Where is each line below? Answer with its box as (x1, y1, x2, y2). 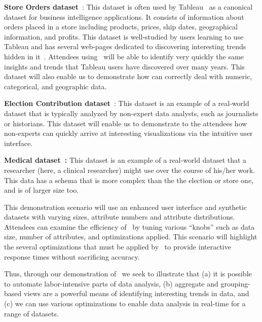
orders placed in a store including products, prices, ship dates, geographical (4, 21, 238, 32)
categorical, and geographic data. (4, 81, 107, 91)
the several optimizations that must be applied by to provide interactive (4, 241, 231, 252)
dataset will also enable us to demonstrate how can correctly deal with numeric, (4, 71, 252, 82)
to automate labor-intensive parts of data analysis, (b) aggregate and (4, 278, 218, 289)
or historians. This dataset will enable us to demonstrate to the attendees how (4, 118, 247, 128)
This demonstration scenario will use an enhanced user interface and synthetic (4, 201, 247, 212)
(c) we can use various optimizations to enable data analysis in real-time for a (4, 298, 246, 309)
